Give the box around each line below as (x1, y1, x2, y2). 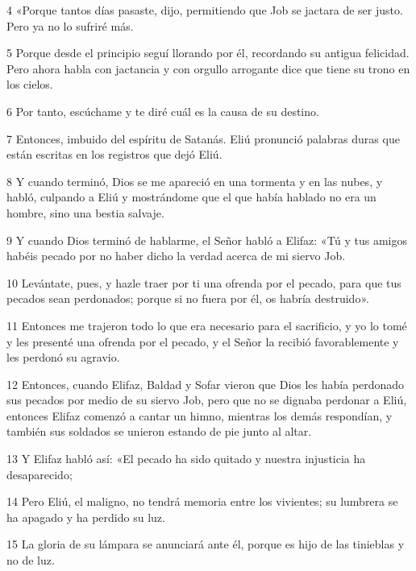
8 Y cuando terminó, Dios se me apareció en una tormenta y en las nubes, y (6, 172, 383, 189)
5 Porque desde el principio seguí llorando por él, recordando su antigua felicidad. (6, 44, 410, 61)
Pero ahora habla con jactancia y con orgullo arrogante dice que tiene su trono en (6, 60, 410, 77)
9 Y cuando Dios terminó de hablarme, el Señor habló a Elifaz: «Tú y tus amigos (6, 231, 407, 248)
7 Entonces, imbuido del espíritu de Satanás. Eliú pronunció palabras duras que (6, 130, 400, 147)
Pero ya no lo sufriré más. (6, 17, 134, 34)
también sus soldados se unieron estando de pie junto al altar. (6, 423, 312, 440)
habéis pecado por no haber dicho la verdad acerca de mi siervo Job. (6, 247, 346, 264)
